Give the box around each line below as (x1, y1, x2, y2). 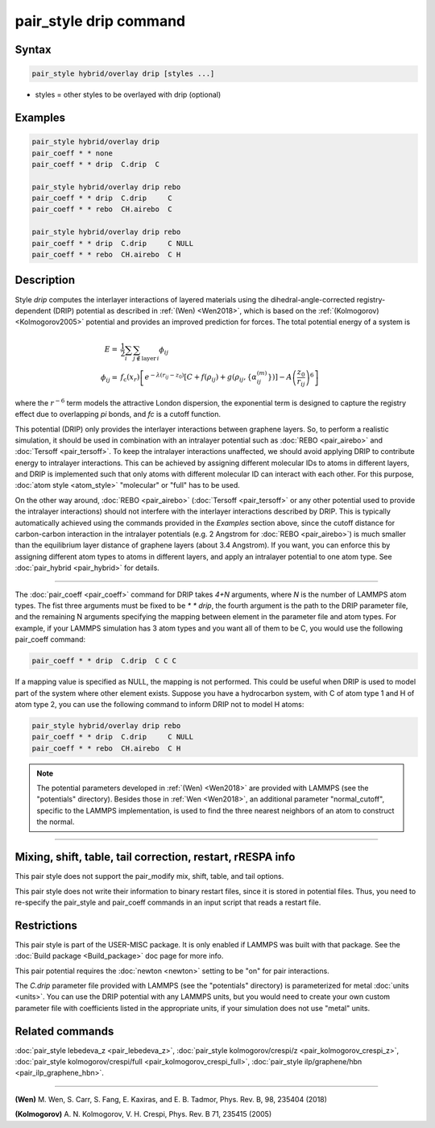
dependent (14, 306, 52, 315)
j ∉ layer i (133, 355, 159, 363)
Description (14, 273, 76, 287)
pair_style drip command (14, 12, 186, 30)
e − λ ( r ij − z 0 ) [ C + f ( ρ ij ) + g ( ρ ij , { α (144, 372, 258, 384)
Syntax (14, 43, 52, 56)
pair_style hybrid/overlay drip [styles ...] (31, 69, 215, 78)
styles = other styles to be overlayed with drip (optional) (35, 89, 222, 100)
